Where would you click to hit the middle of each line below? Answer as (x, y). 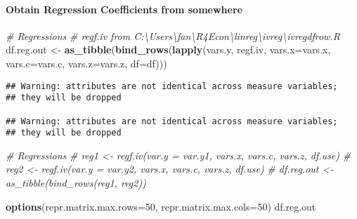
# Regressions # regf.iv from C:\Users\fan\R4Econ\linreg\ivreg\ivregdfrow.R (173, 35)
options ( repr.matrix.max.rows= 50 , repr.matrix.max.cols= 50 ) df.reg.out (161, 206)
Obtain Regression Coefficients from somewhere (124, 9)
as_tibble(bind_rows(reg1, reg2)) (76, 183)
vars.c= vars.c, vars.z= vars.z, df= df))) (86, 63)
